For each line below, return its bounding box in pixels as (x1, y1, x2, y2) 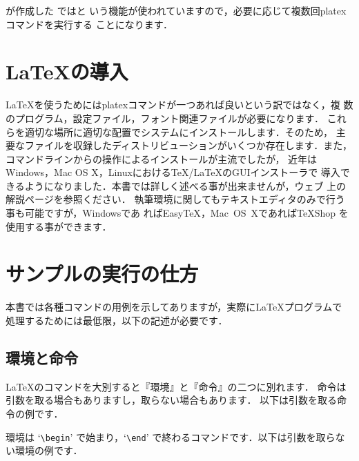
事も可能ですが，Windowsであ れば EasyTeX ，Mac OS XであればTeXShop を (6, 206, 349, 220)
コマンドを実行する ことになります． (6, 17, 173, 31)
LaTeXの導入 (6, 57, 128, 86)
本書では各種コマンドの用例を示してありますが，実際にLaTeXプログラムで (6, 300, 342, 314)
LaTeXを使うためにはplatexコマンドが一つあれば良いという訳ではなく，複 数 (6, 97, 353, 112)
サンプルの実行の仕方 (6, 259, 199, 288)
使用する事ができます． (6, 219, 112, 233)
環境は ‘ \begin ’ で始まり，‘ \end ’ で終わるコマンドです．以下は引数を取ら (6, 429, 336, 444)
